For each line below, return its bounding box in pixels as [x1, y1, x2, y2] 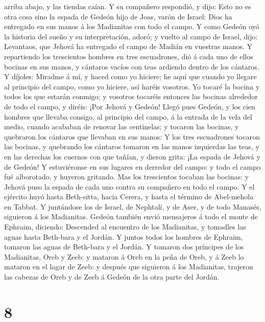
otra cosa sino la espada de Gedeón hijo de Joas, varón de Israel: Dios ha [4, 11, 232, 21]
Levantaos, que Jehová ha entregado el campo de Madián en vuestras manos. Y [4, 41, 253, 52]
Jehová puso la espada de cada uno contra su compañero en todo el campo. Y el [4, 181, 255, 192]
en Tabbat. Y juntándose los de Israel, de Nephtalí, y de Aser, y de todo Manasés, [4, 201, 261, 212]
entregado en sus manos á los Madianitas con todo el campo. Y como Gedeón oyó [4, 21, 259, 32]
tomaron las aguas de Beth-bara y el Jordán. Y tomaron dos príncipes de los [4, 241, 244, 252]
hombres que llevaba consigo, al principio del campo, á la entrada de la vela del [4, 111, 252, 122]
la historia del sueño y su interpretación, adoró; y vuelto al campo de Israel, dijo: [4, 31, 258, 41]
